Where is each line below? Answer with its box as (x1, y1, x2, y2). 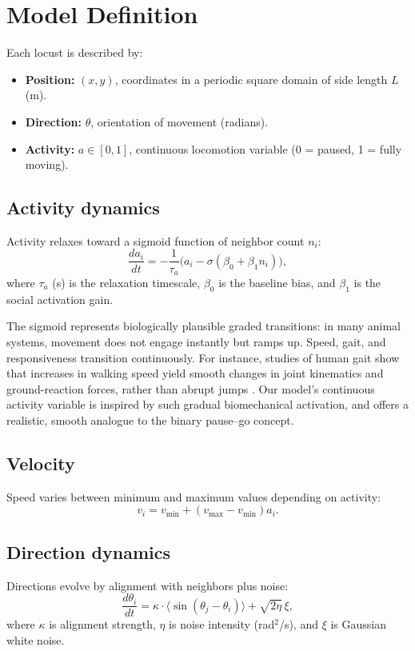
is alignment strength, (49, 616, 156, 633)
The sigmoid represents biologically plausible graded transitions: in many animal (6, 318, 401, 334)
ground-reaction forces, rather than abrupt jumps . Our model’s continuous (6, 380, 375, 397)
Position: (25, 70, 75, 87)
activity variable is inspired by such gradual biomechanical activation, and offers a (6, 396, 409, 413)
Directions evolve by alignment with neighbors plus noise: (6, 577, 289, 593)
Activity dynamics (6, 195, 160, 220)
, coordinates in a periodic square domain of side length (114, 70, 388, 87)
